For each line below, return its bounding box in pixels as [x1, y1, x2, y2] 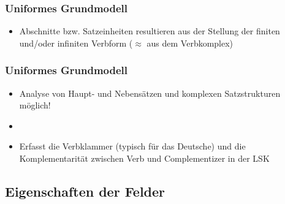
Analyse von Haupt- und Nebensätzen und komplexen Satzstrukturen [19, 86, 281, 99]
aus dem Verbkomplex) [146, 36, 234, 49]
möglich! [19, 99, 51, 111]
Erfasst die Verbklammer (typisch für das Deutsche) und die [19, 140, 246, 153]
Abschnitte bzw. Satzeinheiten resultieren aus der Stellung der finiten [19, 25, 280, 37]
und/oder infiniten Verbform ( [19, 36, 133, 49]
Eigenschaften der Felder [5, 181, 165, 200]
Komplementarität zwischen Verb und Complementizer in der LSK [19, 152, 270, 164]
